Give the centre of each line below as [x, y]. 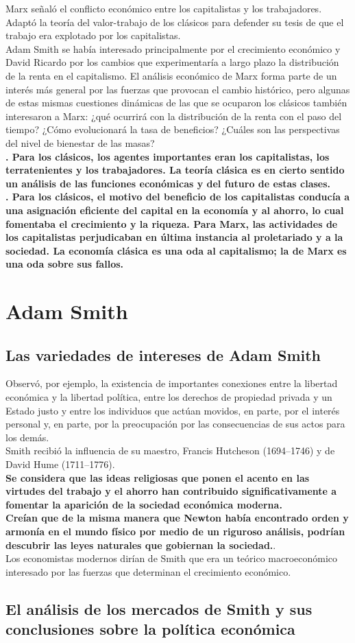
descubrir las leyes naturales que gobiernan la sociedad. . [141, 545]
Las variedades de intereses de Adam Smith [163, 354]
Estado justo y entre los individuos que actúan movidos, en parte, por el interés [173, 410]
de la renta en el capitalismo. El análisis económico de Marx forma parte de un [171, 75]
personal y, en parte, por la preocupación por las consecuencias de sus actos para [175, 424]
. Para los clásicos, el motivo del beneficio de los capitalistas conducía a [178, 197]
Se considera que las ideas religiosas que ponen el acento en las [158, 477]
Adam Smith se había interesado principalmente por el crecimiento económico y [173, 48]
